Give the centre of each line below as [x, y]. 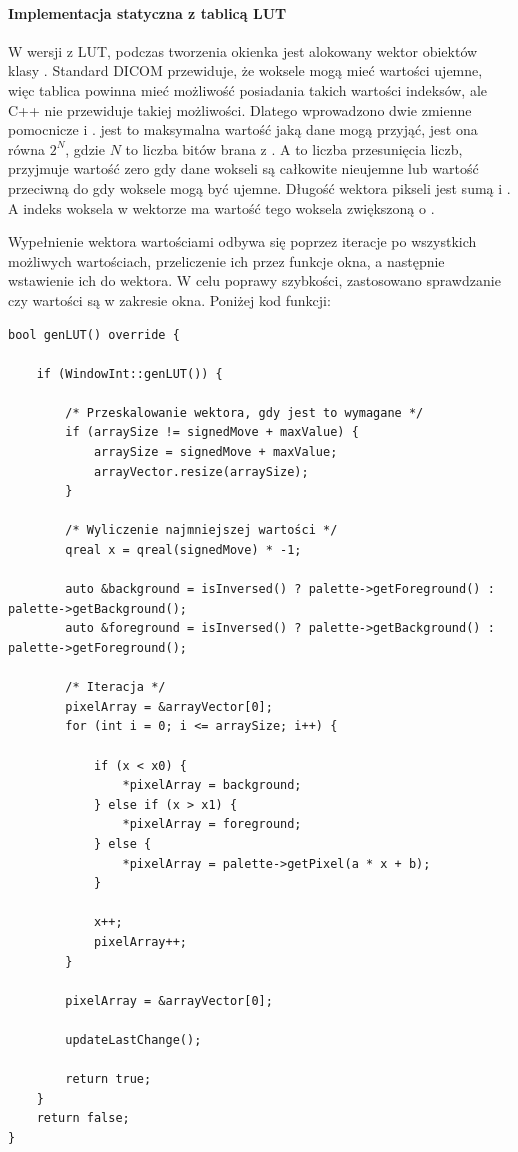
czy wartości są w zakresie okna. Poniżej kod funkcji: [169, 299]
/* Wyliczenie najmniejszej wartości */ [201, 530]
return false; [83, 1118]
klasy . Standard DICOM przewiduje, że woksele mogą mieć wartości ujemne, [245, 70]
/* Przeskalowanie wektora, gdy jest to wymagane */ [244, 412]
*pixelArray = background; [212, 785]
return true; [108, 1079]
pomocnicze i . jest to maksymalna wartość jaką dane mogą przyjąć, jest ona [243, 129]
